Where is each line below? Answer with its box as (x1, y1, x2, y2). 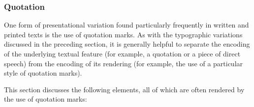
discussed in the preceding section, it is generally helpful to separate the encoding (4, 39, 250, 49)
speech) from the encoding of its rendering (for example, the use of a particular (4, 58, 243, 68)
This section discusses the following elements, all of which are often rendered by (4, 84, 245, 94)
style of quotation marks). (4, 68, 82, 78)
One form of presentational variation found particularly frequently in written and (4, 20, 249, 30)
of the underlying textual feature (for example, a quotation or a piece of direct (4, 49, 241, 58)
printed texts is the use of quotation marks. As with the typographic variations (4, 29, 243, 39)
